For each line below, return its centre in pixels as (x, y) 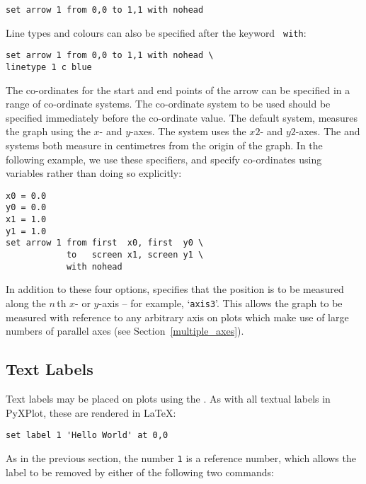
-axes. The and (328, 131)
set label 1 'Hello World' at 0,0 (87, 436)
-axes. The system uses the (188, 131)
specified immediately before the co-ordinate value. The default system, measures (182, 117)
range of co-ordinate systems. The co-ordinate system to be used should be (168, 104)
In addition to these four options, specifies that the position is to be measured (175, 289)
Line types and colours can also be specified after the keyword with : (156, 32)
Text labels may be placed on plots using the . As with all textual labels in (168, 399)
